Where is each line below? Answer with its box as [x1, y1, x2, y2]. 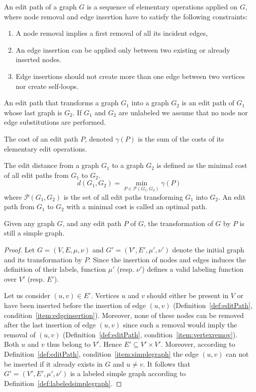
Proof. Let [4, 244, 35, 254]
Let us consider [4, 290, 50, 301]
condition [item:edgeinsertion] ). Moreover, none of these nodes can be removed [4, 310, 244, 320]
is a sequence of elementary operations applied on [86, 1, 238, 11]
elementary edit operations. [4, 143, 87, 154]
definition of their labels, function [4, 264, 106, 274]
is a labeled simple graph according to [70, 368, 186, 379]
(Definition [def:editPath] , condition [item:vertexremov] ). [63, 329, 238, 339]
